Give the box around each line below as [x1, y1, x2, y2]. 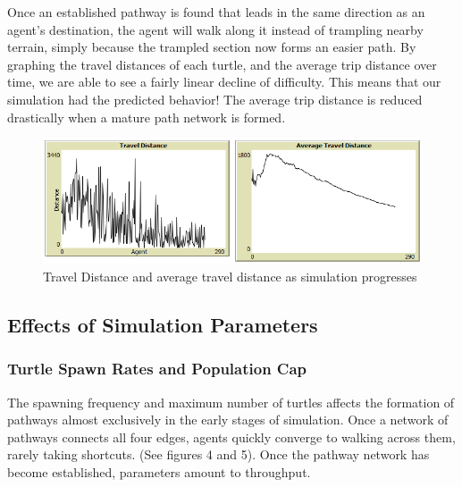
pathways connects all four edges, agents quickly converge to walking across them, [7, 427, 456, 446]
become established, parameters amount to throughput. [7, 463, 311, 482]
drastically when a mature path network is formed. [7, 107, 286, 126]
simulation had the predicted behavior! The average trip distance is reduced [7, 89, 423, 108]
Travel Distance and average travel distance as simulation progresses [43, 267, 417, 286]
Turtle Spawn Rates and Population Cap [7, 357, 307, 380]
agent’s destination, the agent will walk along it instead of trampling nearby [7, 20, 424, 38]
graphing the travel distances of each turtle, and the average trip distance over [7, 55, 437, 73]
